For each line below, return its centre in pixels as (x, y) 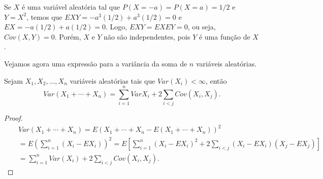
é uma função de (224, 36)
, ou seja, (202, 27)
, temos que (44, 16)
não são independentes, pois (147, 36)
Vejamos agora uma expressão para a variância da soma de (96, 63)
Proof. (13, 118)
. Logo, (117, 27)
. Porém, (68, 36)
